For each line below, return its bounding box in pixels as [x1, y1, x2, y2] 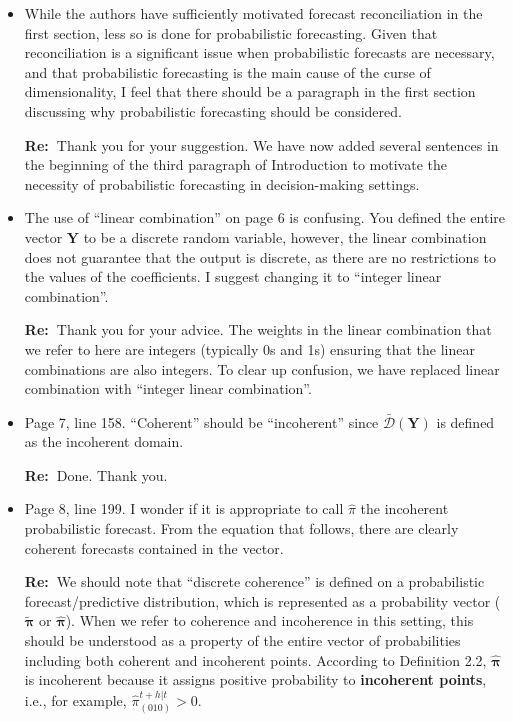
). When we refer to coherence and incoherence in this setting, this [65, 610, 474, 631]
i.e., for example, [24, 689, 127, 710]
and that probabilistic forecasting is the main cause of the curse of [24, 61, 431, 82]
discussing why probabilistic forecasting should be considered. [24, 100, 402, 121]
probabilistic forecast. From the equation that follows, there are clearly [24, 518, 459, 539]
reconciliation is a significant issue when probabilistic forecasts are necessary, [24, 42, 495, 63]
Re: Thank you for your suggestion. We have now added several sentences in [24, 134, 499, 155]
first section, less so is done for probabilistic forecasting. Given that [24, 22, 438, 43]
